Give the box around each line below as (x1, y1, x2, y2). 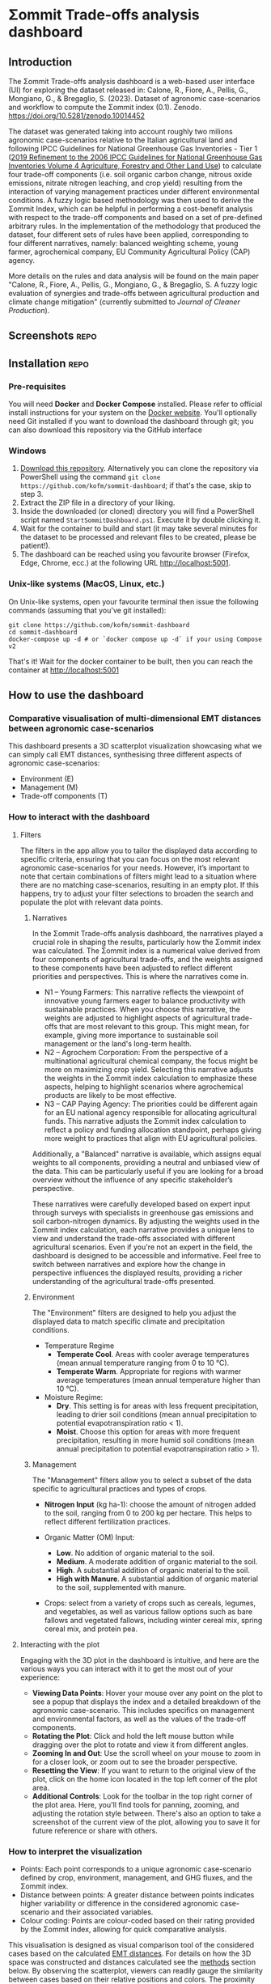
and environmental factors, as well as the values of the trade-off (32, 1714, 247, 1723)
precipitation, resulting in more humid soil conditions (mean (56, 1435, 255, 1445)
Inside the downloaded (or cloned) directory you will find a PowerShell (19, 507, 255, 516)
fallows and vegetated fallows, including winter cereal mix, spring (44, 1615, 263, 1625)
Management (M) (19, 782, 78, 792)
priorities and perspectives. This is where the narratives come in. (32, 971, 249, 981)
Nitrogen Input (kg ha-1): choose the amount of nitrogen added (44, 1499, 256, 1509)
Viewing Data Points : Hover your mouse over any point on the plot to (32, 1688, 263, 1698)
